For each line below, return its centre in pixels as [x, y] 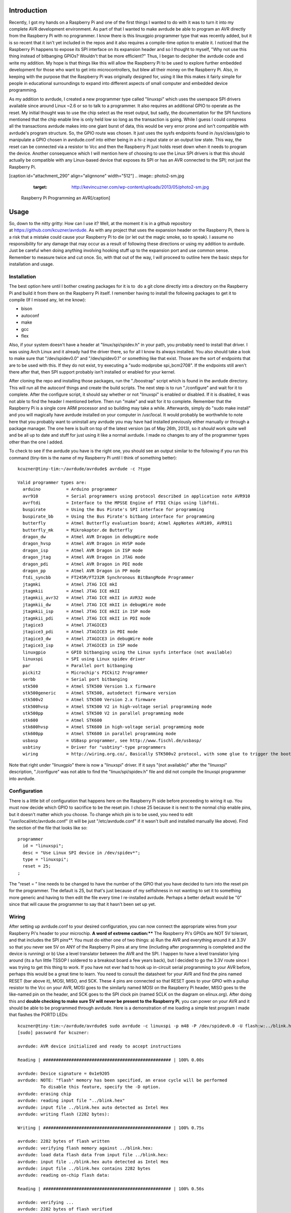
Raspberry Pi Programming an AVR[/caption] [66, 198]
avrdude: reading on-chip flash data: [64, 1175]
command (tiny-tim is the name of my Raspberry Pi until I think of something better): [93, 458]
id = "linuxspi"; [43, 846]
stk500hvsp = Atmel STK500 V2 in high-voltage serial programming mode [117, 706]
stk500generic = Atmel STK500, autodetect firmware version [99, 693]
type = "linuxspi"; [46, 859]
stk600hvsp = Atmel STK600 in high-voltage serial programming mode [113, 727]
